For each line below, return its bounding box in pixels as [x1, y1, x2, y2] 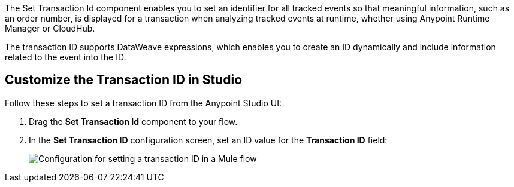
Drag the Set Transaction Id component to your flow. [29, 116, 238, 127]
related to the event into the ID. [5, 52, 126, 62]
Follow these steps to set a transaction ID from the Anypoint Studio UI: [5, 97, 282, 108]
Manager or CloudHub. [5, 23, 95, 33]
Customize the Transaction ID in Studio [5, 72, 243, 88]
